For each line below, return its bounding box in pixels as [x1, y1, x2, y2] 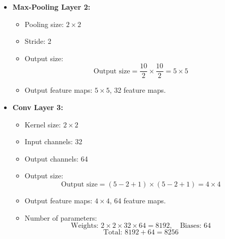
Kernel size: [24, 119, 61, 129]
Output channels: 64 [24, 153, 88, 164]
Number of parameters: [24, 212, 97, 223]
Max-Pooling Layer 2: [12, 2, 91, 12]
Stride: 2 [24, 36, 51, 46]
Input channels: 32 [24, 136, 82, 147]
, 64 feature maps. [109, 195, 166, 205]
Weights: [71, 222, 99, 230]
